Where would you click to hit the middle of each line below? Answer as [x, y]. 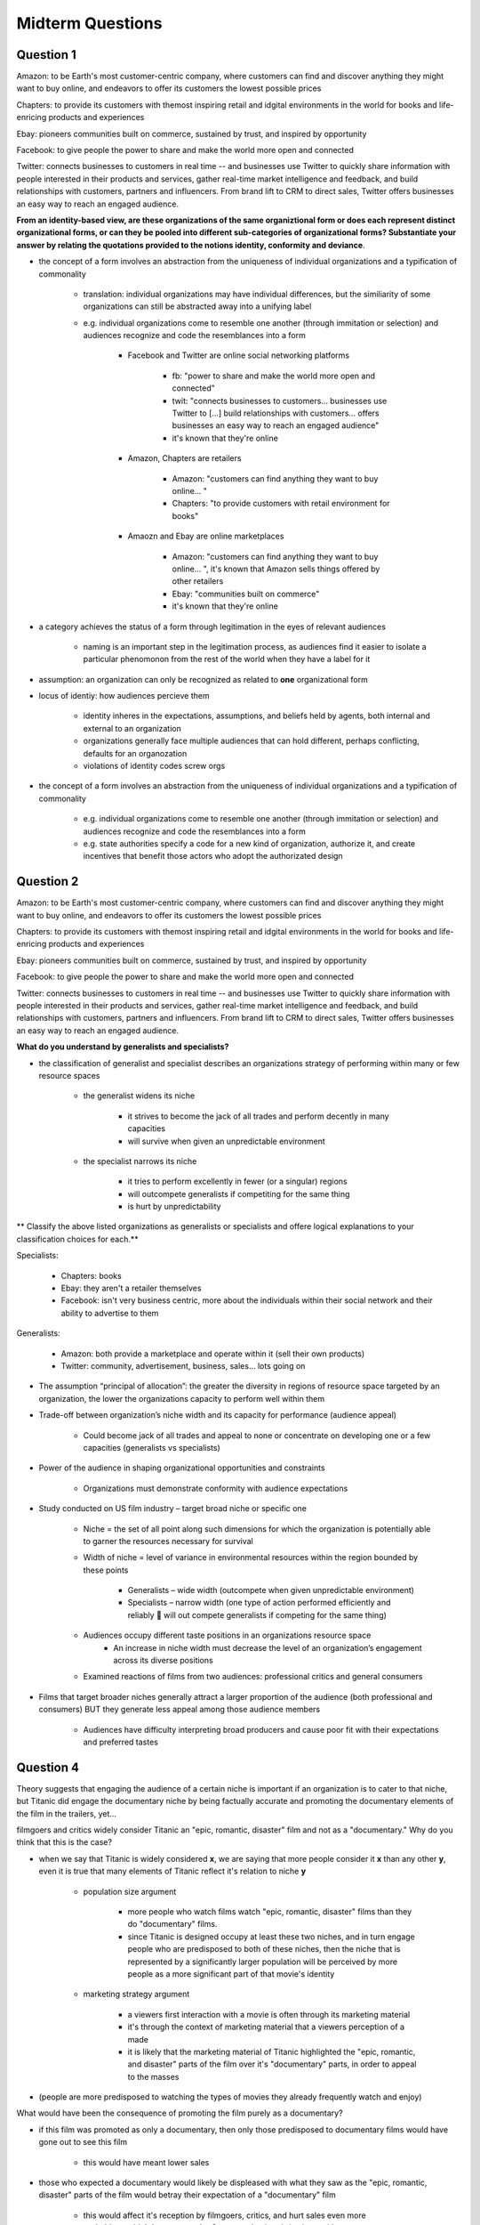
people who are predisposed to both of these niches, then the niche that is [264, 1949]
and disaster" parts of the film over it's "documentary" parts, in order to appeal [272, 2064]
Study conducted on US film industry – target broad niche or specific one [172, 1509]
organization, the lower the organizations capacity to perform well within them [182, 1398]
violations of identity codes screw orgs [154, 766]
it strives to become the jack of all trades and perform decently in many [259, 1116]
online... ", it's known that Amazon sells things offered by [276, 569]
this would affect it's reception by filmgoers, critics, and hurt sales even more [224, 2215]
